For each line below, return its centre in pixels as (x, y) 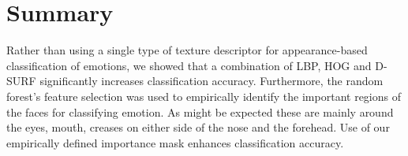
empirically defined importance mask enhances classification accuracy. (175, 142)
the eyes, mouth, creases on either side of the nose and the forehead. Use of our (198, 127)
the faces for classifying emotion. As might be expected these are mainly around (200, 111)
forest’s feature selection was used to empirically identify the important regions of (204, 96)
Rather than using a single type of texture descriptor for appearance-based (187, 50)
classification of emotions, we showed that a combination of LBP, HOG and (189, 65)
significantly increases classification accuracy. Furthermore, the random (211, 81)
